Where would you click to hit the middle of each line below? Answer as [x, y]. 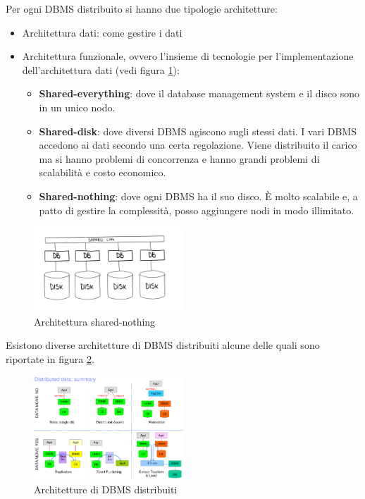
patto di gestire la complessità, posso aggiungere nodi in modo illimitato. [197, 210]
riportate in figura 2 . [50, 358]
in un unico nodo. [77, 107]
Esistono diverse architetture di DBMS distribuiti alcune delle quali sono [163, 345]
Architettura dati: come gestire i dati [102, 32]
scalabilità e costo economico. [103, 172]
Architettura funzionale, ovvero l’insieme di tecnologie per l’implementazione [188, 56]
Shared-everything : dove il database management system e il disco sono [199, 93]
